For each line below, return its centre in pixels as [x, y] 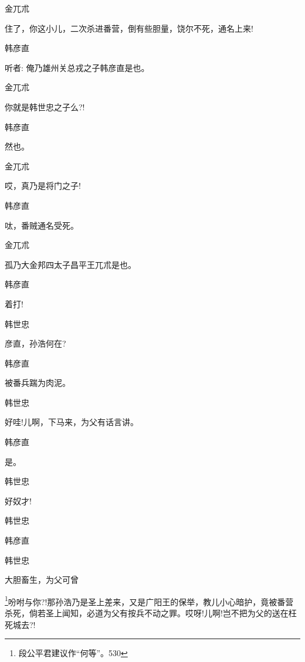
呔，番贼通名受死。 [42, 225]
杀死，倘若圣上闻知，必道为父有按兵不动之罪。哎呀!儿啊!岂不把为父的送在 [147, 613]
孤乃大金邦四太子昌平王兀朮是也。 [70, 264]
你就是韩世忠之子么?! [45, 106]
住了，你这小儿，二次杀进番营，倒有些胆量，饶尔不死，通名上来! [129, 28]
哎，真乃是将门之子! [43, 186]
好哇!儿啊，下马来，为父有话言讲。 [72, 422]
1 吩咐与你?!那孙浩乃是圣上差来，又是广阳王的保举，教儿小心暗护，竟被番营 [149, 600]
